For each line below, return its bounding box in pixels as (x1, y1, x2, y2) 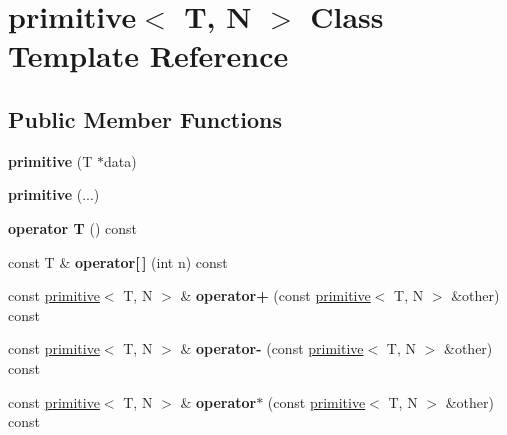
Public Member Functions (8, 103, 282, 134)
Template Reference (8, 35, 289, 76)
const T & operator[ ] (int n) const (8, 251, 228, 272)
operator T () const (8, 217, 137, 238)
